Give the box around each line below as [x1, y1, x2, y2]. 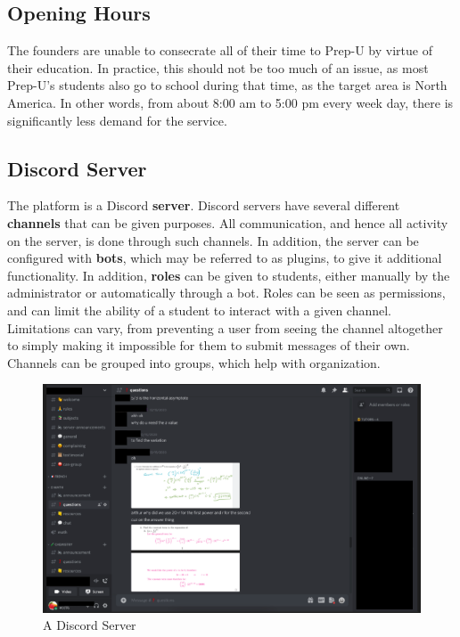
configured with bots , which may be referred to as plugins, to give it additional [7, 249, 442, 267]
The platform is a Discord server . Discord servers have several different [7, 196, 400, 215]
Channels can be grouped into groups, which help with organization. [7, 353, 381, 372]
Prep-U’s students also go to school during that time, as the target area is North [7, 76, 448, 94]
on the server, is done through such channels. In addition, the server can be [7, 231, 419, 249]
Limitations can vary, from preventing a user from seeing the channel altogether [7, 318, 443, 337]
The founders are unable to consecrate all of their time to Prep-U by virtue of [7, 41, 432, 60]
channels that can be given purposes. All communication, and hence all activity [7, 213, 448, 232]
